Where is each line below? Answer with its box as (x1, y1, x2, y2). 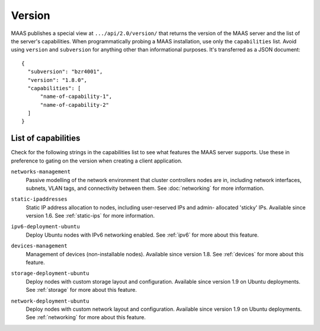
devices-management (11, 243, 68, 249)
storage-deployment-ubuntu (11, 270, 89, 277)
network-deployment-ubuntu (11, 297, 89, 304)
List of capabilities (11, 133, 81, 144)
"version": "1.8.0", (27, 77, 88, 83)
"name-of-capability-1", (40, 93, 113, 100)
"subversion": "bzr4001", (27, 68, 103, 75)
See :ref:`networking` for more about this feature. (25, 314, 146, 321)
